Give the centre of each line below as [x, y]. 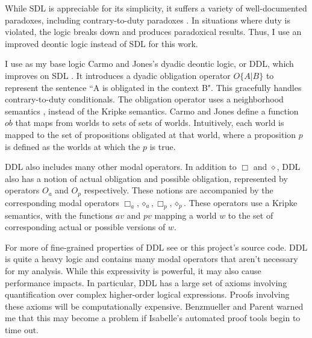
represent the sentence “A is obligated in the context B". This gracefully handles [153, 87]
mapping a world [186, 215]
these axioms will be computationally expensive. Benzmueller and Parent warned [154, 306]
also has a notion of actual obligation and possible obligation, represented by [146, 178]
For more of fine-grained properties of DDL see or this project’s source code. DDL [156, 247]
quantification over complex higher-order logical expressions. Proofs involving [147, 294]
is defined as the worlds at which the [73, 146]
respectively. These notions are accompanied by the [179, 190]
